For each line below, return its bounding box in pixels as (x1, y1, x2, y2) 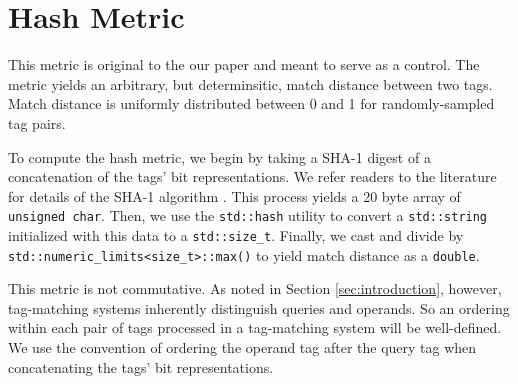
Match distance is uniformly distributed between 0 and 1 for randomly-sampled (8, 93, 495, 114)
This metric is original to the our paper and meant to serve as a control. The (8, 54, 480, 75)
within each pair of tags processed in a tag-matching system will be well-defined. (8, 317, 502, 338)
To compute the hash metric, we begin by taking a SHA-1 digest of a (8, 146, 431, 167)
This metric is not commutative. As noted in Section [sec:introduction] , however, (8, 278, 502, 299)
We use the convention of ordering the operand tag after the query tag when (8, 337, 477, 358)
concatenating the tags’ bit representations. (8, 356, 274, 377)
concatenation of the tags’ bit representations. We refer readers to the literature (8, 166, 497, 187)
